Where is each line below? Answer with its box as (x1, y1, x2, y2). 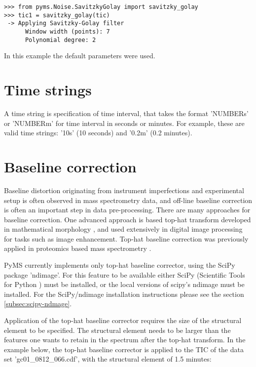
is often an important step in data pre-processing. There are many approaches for (4, 204, 251, 215)
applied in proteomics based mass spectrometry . (4, 243, 151, 253)
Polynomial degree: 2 (25, 36, 96, 43)
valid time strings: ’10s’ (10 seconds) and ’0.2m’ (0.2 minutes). (4, 127, 192, 138)
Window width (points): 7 (25, 28, 110, 35)
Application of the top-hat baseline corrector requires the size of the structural (4, 315, 242, 326)
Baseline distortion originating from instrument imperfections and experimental (4, 185, 244, 195)
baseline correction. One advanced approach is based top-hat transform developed (4, 214, 251, 224)
